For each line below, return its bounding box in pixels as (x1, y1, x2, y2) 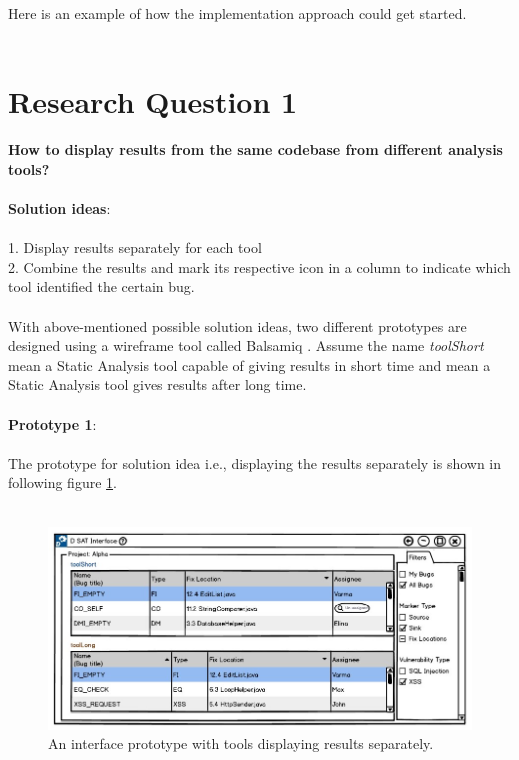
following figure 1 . (8, 472, 117, 493)
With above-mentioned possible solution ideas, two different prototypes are (8, 315, 467, 336)
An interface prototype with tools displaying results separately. (48, 733, 434, 754)
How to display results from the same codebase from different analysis (8, 139, 503, 160)
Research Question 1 (8, 81, 298, 122)
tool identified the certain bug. (8, 276, 195, 297)
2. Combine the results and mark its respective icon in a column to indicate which (8, 256, 511, 277)
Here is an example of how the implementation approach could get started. (8, 3, 467, 23)
